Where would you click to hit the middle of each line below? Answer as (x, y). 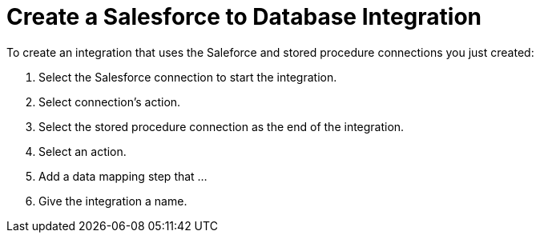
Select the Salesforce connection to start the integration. (188, 77)
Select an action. (83, 151)
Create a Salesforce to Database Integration (244, 17)
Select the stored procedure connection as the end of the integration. (222, 126)
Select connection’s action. (110, 102)
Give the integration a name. (113, 201)
